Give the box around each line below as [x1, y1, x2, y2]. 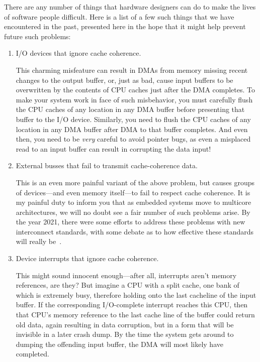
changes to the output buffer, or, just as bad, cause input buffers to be [16, 74, 233, 85]
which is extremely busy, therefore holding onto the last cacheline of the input [16, 289, 256, 300]
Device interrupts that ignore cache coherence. [16, 253, 159, 264]
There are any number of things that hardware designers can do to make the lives [4, 2, 256, 12]
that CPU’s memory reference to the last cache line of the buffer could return [16, 309, 255, 320]
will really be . [16, 236, 62, 247]
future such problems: [4, 31, 71, 41]
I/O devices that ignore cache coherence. [16, 48, 141, 58]
